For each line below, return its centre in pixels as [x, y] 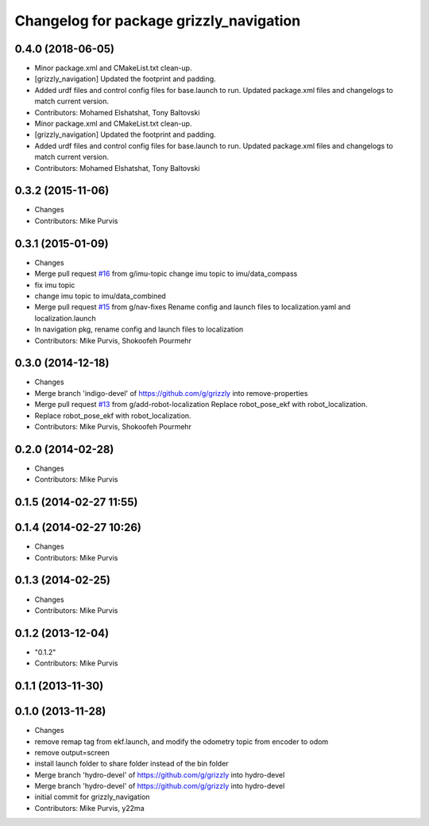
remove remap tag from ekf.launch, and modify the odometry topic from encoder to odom [182, 741]
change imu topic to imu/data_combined [100, 296]
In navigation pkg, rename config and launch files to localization [139, 329]
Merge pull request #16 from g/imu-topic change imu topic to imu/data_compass [166, 273]
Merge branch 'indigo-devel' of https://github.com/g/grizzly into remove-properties [171, 393]
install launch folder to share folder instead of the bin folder [132, 764]
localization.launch [65, 318]
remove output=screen [72, 752]
